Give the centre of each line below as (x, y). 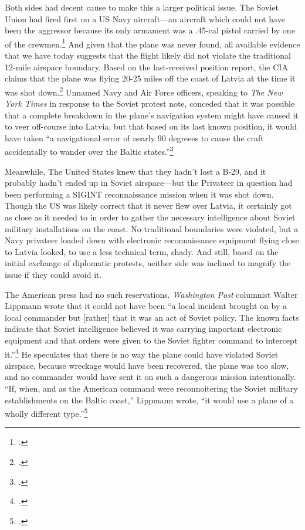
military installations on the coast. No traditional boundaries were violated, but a (152, 228)
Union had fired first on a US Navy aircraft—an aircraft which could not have (145, 18)
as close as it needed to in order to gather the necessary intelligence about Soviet (150, 217)
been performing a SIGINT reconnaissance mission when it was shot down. (139, 194)
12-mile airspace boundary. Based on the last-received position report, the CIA (146, 67)
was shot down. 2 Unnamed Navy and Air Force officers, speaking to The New (144, 91)
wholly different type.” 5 (46, 412)
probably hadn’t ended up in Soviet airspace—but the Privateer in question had (149, 183)
